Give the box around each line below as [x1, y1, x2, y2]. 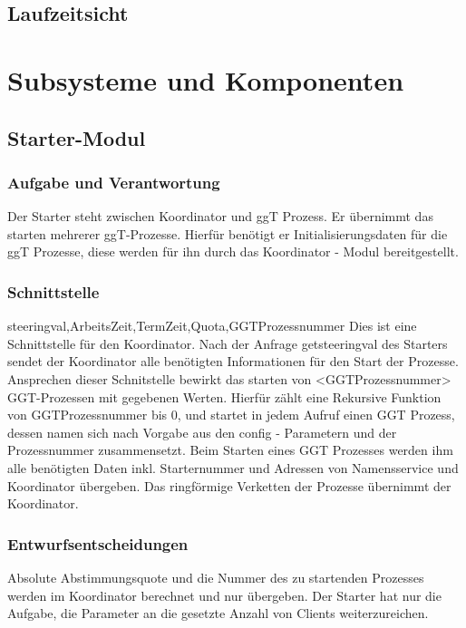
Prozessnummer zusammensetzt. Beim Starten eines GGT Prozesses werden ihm [7, 440, 453, 459]
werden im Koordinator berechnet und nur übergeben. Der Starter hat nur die [7, 585, 442, 604]
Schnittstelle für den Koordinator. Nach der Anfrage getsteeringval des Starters [7, 333, 448, 353]
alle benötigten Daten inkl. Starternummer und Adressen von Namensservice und [7, 458, 459, 477]
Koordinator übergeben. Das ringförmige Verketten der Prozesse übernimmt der [7, 476, 451, 495]
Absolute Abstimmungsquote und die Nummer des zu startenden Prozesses [7, 567, 424, 586]
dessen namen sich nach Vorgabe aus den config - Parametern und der [7, 422, 397, 441]
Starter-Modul [7, 123, 146, 151]
